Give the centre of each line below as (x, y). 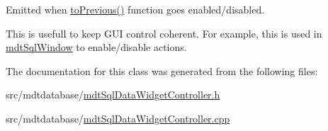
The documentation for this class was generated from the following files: (162, 70)
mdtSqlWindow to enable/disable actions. (96, 47)
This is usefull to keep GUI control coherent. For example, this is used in (164, 33)
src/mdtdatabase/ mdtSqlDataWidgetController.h (113, 95)
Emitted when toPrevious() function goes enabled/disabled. (135, 9)
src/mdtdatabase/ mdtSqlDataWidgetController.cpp (118, 118)
